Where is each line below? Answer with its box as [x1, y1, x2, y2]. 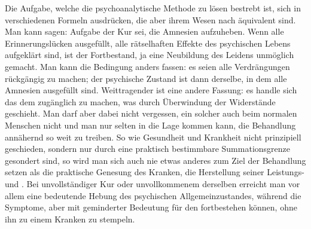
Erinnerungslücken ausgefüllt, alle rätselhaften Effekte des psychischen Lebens [5, 36, 291, 49]
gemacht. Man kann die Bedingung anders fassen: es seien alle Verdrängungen [5, 60, 290, 72]
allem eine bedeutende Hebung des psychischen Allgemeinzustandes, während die [5, 189, 301, 201]
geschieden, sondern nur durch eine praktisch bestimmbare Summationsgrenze [5, 142, 291, 155]
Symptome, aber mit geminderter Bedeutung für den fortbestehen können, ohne [5, 201, 297, 213]
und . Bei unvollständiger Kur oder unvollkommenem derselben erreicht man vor [5, 177, 300, 190]
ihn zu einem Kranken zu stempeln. [5, 212, 135, 225]
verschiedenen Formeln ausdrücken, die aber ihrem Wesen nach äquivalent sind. [5, 13, 296, 26]
